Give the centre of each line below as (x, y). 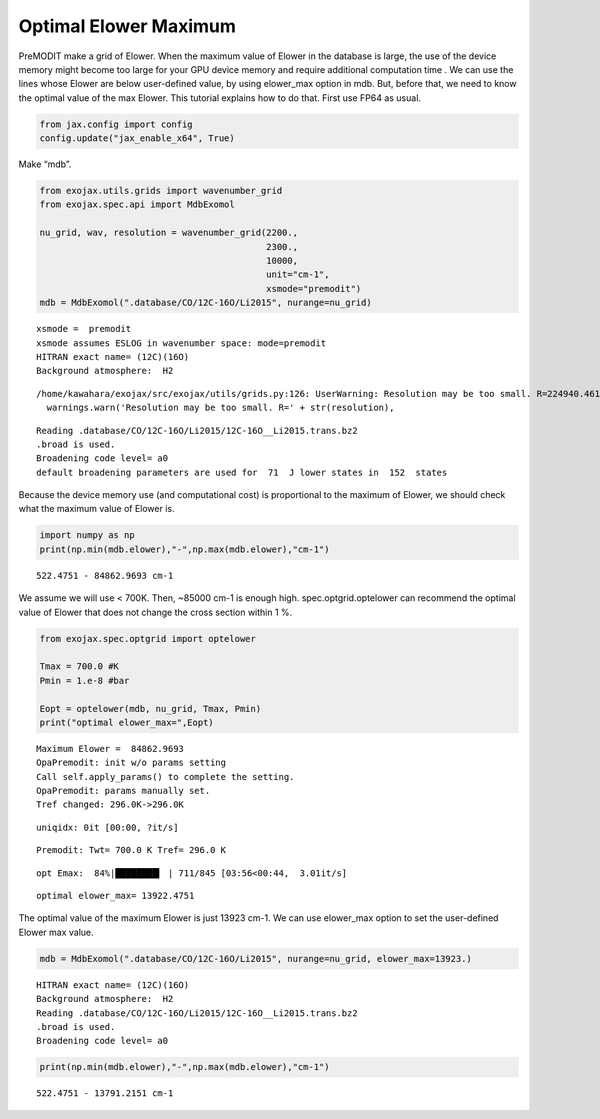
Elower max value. (56, 932)
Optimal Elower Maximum (127, 26)
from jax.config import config (116, 124)
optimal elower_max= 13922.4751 (115, 896)
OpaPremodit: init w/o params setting (131, 763)
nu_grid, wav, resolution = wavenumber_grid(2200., (169, 233)
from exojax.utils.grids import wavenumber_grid (161, 191)
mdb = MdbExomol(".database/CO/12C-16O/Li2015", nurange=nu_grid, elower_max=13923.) (255, 958)
